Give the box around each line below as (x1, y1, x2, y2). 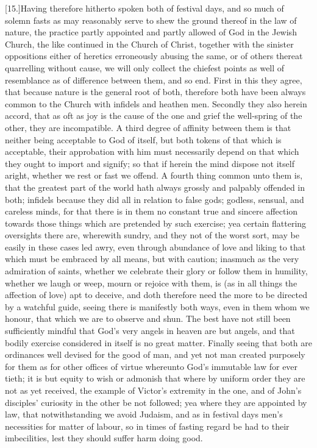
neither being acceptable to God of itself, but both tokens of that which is (5, 133, 282, 146)
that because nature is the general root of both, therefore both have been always (5, 85, 306, 98)
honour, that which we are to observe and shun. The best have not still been (5, 312, 291, 325)
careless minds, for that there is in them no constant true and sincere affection (5, 205, 298, 218)
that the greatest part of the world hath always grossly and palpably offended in (5, 180, 305, 193)
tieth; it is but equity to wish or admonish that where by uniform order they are (5, 372, 305, 385)
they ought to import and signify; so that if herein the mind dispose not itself (5, 157, 294, 169)
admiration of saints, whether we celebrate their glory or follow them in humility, (5, 265, 308, 277)
